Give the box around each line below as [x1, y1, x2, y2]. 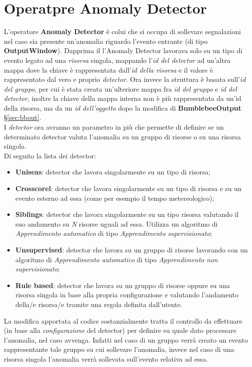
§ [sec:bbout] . [4, 112, 41, 122]
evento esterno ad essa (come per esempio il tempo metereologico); [15, 193, 214, 203]
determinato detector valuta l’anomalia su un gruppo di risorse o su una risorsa [4, 131, 241, 141]
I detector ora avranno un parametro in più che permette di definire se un [4, 122, 224, 132]
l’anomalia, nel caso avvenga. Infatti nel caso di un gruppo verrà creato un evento [4, 334, 248, 345]
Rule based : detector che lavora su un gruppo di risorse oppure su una [15, 280, 230, 290]
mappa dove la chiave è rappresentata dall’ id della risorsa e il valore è [4, 64, 213, 75]
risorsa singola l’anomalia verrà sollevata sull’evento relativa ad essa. [4, 353, 208, 364]
